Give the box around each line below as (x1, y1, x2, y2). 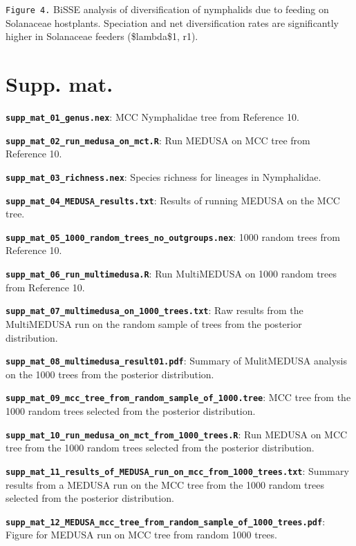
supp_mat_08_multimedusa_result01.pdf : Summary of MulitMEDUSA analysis (6, 353, 348, 368)
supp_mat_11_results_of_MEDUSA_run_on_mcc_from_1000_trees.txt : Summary (6, 463, 349, 478)
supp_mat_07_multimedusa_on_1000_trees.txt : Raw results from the (6, 303, 303, 318)
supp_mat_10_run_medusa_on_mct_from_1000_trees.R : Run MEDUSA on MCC (6, 427, 348, 441)
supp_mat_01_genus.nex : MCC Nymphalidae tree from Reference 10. (6, 109, 299, 124)
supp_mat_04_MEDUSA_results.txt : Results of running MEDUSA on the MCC (6, 193, 340, 207)
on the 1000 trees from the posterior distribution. (6, 367, 214, 381)
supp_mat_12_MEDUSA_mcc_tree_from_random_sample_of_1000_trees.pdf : (6, 514, 326, 528)
